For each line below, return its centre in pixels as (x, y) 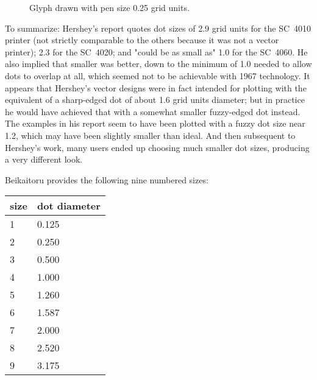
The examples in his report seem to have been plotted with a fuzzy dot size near (155, 123)
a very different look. (44, 159)
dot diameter (69, 206)
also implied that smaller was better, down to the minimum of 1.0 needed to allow (158, 64)
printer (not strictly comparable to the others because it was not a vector (142, 40)
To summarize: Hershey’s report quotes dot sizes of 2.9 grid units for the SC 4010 (158, 28)
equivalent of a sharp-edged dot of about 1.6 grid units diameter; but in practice (155, 100)
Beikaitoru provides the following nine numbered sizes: (107, 179)
